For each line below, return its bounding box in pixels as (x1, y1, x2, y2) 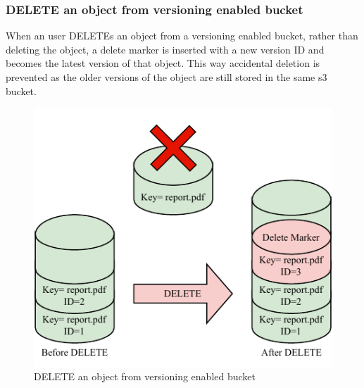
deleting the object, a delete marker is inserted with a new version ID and (6, 42, 325, 56)
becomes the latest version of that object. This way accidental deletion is (6, 56, 320, 70)
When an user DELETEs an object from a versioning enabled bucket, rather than (6, 28, 358, 43)
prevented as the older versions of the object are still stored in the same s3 (6, 70, 327, 84)
